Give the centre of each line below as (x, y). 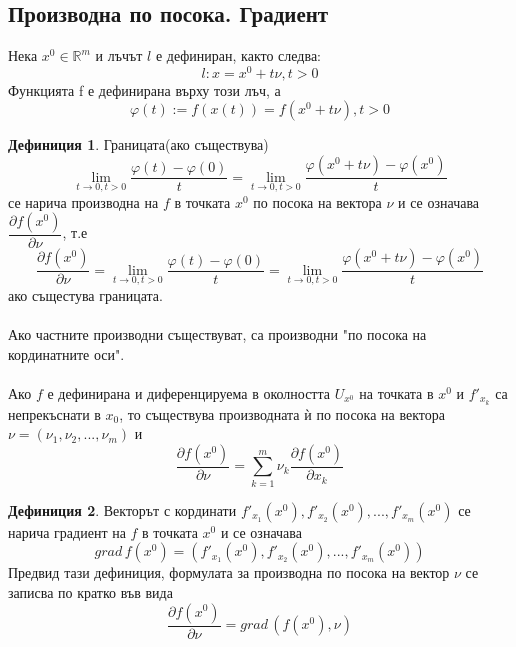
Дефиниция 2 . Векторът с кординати (122, 509)
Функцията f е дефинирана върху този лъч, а (144, 89)
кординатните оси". (66, 353)
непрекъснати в (54, 413)
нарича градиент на (67, 531)
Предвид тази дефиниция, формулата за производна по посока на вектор (229, 572)
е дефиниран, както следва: (238, 55)
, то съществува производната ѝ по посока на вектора (282, 413)
